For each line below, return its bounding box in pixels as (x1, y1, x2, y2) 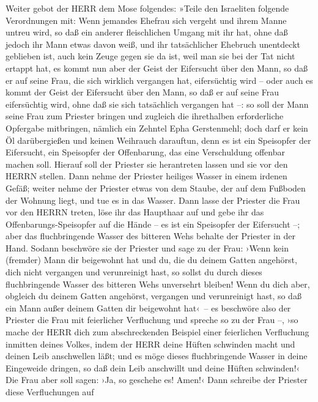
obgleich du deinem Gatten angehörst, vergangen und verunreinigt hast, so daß (6, 289, 301, 302)
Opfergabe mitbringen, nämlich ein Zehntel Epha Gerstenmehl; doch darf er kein (6, 121, 308, 134)
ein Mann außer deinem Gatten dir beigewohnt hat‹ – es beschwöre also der (6, 301, 291, 314)
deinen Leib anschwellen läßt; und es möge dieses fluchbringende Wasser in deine (6, 349, 308, 362)
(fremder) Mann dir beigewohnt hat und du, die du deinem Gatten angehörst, (6, 253, 297, 266)
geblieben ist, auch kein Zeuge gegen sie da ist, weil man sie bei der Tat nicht (6, 50, 295, 62)
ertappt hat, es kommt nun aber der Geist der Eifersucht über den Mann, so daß (6, 61, 308, 74)
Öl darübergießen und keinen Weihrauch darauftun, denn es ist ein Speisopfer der (6, 133, 311, 146)
